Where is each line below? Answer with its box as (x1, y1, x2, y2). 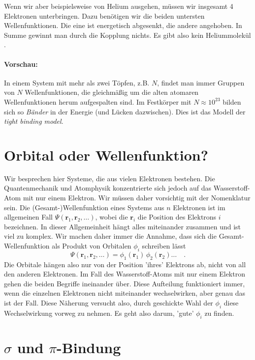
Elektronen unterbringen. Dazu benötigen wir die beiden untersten (4, 10, 205, 21)
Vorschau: (4, 58, 38, 69)
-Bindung (57, 337, 121, 357)
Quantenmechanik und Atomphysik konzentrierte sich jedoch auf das (4, 183, 212, 193)
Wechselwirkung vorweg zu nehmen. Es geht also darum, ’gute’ (4, 307, 194, 318)
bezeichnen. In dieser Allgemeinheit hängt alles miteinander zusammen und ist (4, 221, 241, 231)
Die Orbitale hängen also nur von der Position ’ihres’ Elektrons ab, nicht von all (4, 259, 246, 269)
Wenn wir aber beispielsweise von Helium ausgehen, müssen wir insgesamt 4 (4, 1, 233, 11)
